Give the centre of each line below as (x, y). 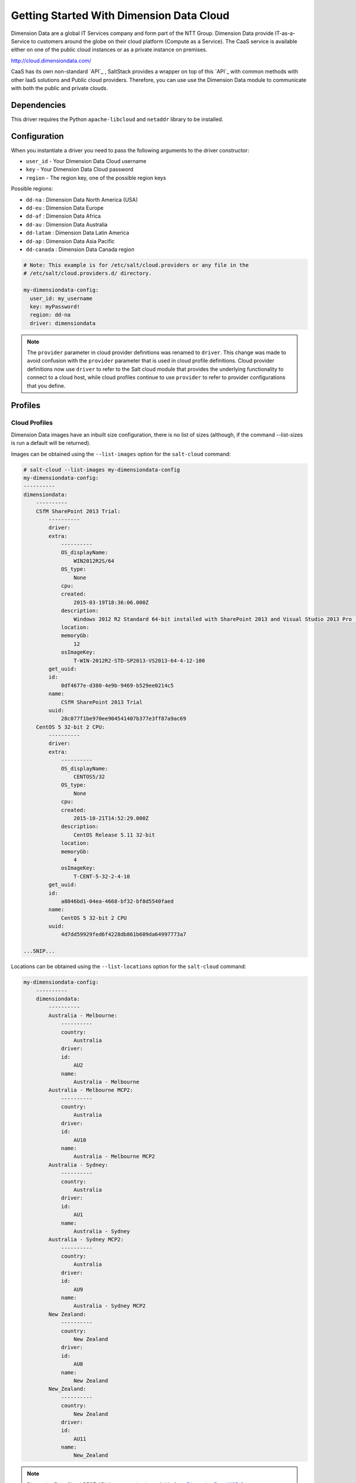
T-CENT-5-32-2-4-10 (102, 876)
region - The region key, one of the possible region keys (96, 177)
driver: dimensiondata (63, 323)
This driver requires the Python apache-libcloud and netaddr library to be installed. (117, 119)
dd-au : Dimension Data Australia (67, 224)
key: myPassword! (55, 306)
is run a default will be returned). (51, 443)
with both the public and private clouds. (59, 88)
